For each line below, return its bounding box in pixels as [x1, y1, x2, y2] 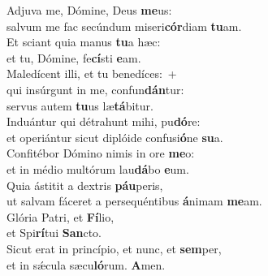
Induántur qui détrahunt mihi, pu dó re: [6, 113, 201, 130]
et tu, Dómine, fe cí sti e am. [6, 49, 141, 66]
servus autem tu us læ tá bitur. [6, 97, 153, 114]
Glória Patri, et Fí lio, [6, 208, 115, 225]
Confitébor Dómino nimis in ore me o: [6, 144, 195, 162]
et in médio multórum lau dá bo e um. [6, 160, 189, 177]
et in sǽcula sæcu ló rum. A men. [6, 256, 166, 273]
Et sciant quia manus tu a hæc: [6, 33, 161, 50]
